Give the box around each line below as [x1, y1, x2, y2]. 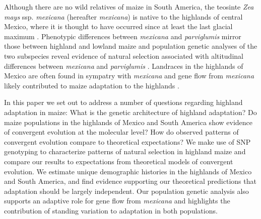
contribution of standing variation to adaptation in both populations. [4, 205, 218, 215]
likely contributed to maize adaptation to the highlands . [4, 80, 179, 90]
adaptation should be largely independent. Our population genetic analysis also [4, 185, 249, 196]
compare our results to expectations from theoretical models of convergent [4, 156, 233, 166]
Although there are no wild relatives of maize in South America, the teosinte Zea [4, 2, 254, 12]
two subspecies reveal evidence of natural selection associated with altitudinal [4, 50, 243, 61]
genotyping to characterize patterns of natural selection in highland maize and [4, 146, 246, 157]
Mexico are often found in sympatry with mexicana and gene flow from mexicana [4, 70, 254, 81]
